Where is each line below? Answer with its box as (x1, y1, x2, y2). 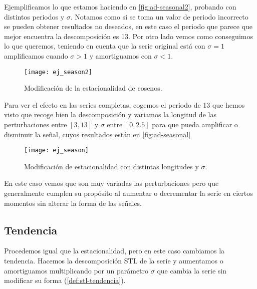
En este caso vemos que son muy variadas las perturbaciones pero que (4, 178, 219, 188)
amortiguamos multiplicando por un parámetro (4, 265, 149, 275)
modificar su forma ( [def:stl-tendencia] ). (4, 275, 126, 285)
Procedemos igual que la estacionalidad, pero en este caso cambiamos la (4, 245, 225, 256)
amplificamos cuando (4, 50, 68, 61)
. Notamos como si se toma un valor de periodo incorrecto (70, 11, 248, 22)
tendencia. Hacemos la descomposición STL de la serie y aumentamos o (4, 255, 223, 266)
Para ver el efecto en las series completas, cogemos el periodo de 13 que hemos (4, 99, 245, 110)
